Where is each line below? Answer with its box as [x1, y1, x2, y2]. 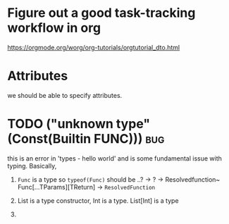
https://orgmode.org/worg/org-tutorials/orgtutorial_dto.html [7, 43, 180, 51]
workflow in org [7, 20, 101, 36]
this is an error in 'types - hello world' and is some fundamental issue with [7, 154, 222, 163]
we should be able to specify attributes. [7, 91, 123, 99]
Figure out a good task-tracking [7, 5, 196, 21]
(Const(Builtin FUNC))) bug [7, 131, 165, 147]
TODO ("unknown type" [7, 116, 150, 132]
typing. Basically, [7, 161, 57, 170]
